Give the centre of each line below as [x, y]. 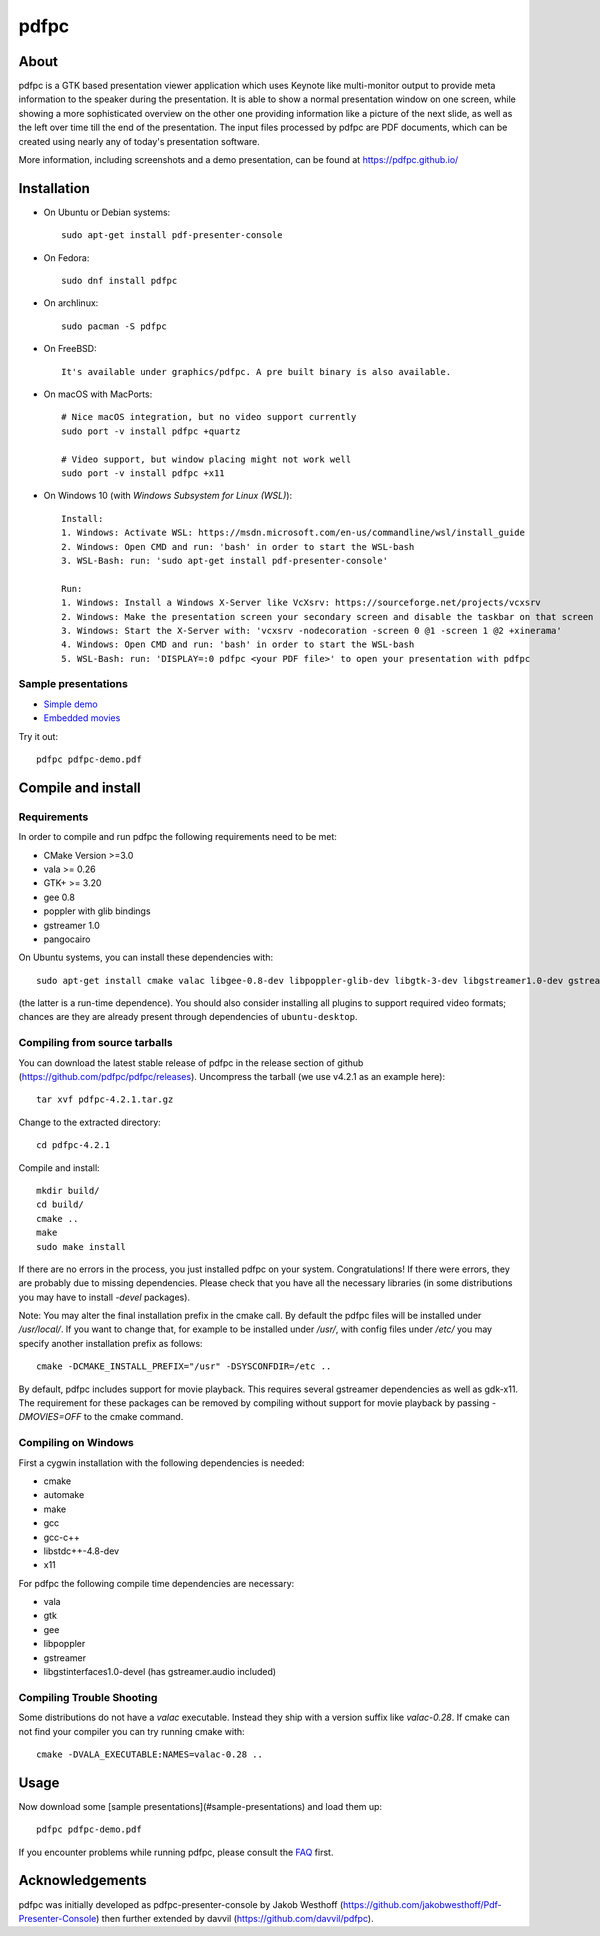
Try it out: [38, 736]
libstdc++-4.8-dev [81, 1551]
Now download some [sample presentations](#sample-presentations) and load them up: [200, 1806]
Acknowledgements [82, 1880]
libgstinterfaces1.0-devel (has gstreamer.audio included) [160, 1672]
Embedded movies [82, 718]
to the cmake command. [133, 1417]
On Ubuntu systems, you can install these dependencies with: [146, 957]
